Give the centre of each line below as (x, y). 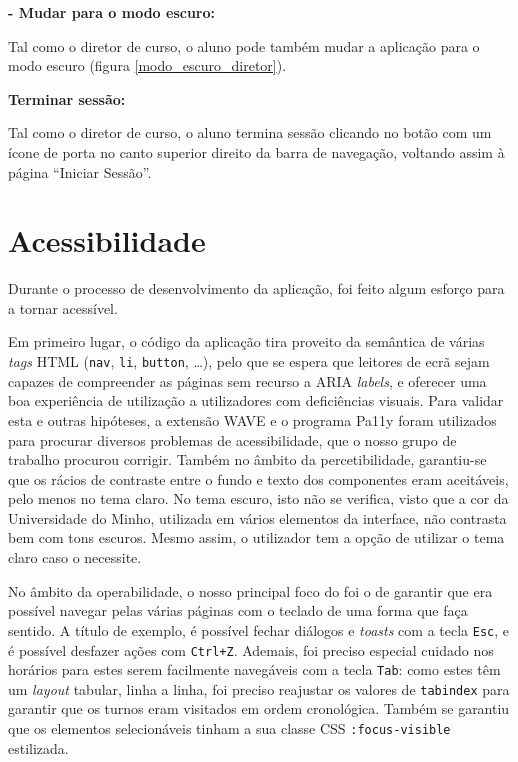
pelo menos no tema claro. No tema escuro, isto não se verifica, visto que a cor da (258, 498)
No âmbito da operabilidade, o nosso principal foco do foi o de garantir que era (250, 590)
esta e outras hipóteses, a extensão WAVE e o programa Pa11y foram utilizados (252, 419)
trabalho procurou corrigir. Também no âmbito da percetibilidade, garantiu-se (247, 459)
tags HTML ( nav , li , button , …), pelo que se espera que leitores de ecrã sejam (249, 361)
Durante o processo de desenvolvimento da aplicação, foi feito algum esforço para (256, 288)
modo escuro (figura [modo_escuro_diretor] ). (147, 65)
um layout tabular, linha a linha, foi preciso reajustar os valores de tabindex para (259, 688)
